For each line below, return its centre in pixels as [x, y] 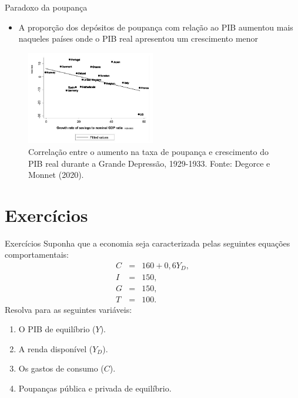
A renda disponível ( [56, 348]
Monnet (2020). [56, 175]
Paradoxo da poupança [46, 7]
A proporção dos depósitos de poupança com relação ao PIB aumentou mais [156, 27]
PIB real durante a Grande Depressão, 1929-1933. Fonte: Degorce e [149, 163]
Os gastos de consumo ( [61, 368]
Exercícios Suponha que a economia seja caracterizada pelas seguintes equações [148, 243]
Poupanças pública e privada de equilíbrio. [95, 388]
